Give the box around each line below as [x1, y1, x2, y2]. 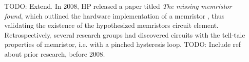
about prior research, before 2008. [4, 48, 105, 59]
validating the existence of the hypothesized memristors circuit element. [4, 20, 219, 30]
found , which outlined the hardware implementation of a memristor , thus [4, 10, 225, 21]
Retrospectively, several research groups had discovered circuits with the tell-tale [4, 29, 245, 40]
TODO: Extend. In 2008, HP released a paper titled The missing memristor [4, 1, 232, 11]
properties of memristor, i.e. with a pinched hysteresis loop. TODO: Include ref [4, 39, 241, 49]
